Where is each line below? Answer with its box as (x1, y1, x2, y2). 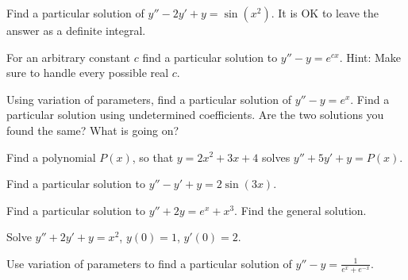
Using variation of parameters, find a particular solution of (6, 90, 292, 107)
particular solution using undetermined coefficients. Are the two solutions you (6, 106, 384, 123)
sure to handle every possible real (6, 64, 169, 81)
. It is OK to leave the (271, 5, 379, 21)
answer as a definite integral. (6, 22, 146, 38)
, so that (132, 148, 174, 165)
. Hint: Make (339, 48, 402, 65)
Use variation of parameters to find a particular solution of (6, 255, 292, 271)
